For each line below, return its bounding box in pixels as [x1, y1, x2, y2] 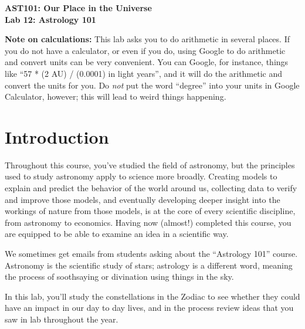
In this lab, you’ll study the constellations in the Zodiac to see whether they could [5, 290, 300, 302]
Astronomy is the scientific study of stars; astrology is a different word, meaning [5, 259, 293, 271]
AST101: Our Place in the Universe [5, 2, 152, 13]
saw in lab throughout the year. [5, 313, 118, 325]
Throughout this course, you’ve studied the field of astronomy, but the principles [5, 158, 295, 171]
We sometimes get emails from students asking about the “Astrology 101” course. [5, 247, 298, 260]
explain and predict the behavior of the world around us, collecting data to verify [5, 182, 297, 194]
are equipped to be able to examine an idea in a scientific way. [5, 228, 229, 240]
